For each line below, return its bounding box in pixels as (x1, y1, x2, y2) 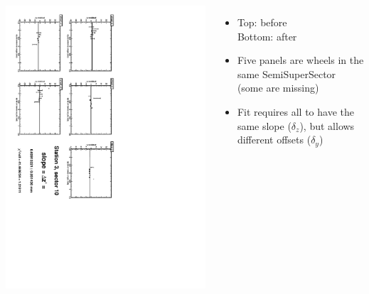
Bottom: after (237, 28, 297, 43)
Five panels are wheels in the (237, 53, 364, 67)
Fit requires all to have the (237, 104, 354, 119)
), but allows (299, 118, 355, 133)
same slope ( (237, 118, 292, 133)
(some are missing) (237, 80, 319, 95)
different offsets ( (237, 132, 311, 147)
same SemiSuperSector (237, 66, 336, 81)
